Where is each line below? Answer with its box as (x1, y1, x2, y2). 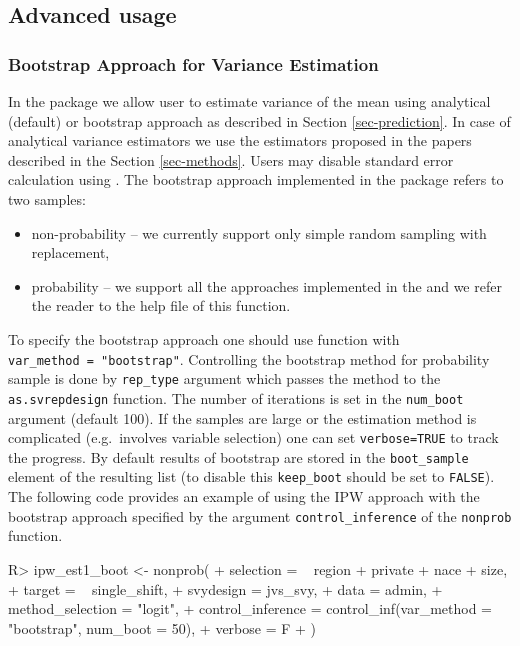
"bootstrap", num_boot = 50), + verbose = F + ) (8, 617, 317, 638)
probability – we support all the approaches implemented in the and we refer (31, 275, 502, 296)
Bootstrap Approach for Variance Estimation (8, 51, 379, 76)
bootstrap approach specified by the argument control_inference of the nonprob (8, 505, 512, 526)
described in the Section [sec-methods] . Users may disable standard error (8, 149, 454, 170)
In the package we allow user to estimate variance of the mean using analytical (8, 91, 491, 111)
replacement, (31, 242, 110, 263)
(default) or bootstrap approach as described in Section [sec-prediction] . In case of (8, 110, 511, 131)
